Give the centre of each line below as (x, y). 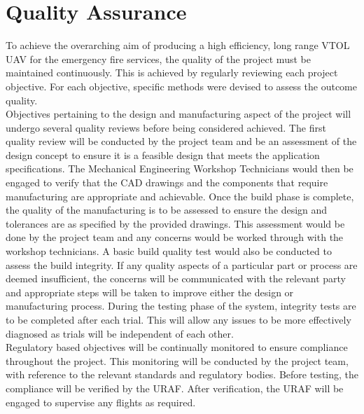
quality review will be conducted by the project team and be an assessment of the (181, 141)
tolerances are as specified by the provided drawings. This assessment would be (175, 223)
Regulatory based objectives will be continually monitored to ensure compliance (177, 347)
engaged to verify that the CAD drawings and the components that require (167, 182)
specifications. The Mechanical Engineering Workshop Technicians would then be (180, 168)
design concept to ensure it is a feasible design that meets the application (163, 154)
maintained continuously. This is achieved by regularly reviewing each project (172, 73)
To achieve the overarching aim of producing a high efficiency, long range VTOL (178, 45)
